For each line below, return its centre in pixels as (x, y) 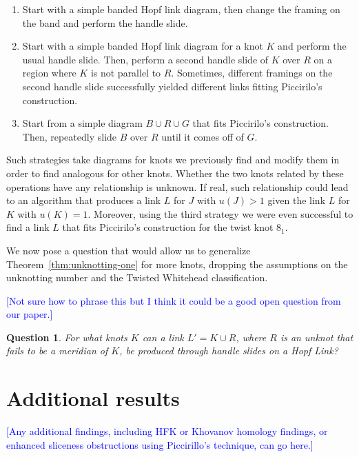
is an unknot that (317, 337)
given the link (297, 200)
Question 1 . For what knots (67, 337)
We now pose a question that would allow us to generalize (129, 250)
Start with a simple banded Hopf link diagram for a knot (143, 46)
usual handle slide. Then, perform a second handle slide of (145, 59)
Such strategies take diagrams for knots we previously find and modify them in (173, 160)
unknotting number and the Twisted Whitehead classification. (137, 277)
